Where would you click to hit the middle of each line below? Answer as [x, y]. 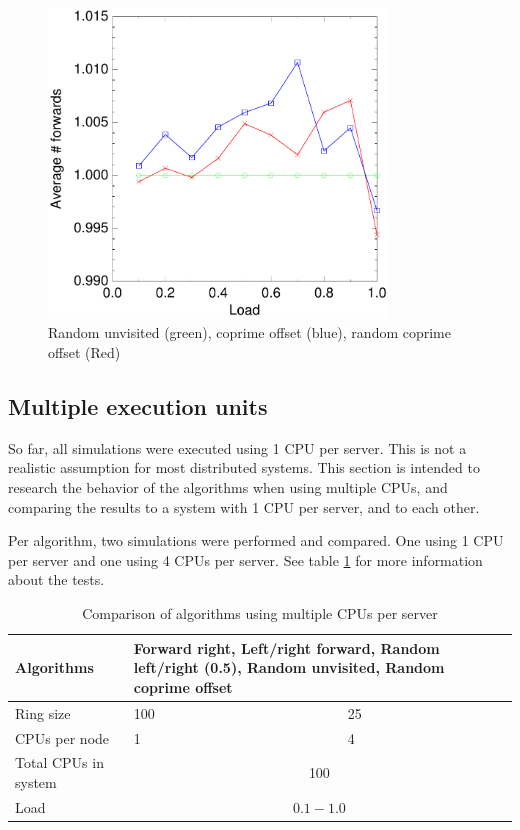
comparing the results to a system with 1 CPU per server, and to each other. [244, 506]
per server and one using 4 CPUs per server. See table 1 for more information [245, 559]
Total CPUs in [59, 762]
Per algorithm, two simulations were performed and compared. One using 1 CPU [256, 540]
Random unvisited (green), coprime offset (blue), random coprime [250, 332]
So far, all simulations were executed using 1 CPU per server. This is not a [237, 447]
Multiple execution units [138, 406]
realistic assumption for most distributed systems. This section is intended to [244, 467]
